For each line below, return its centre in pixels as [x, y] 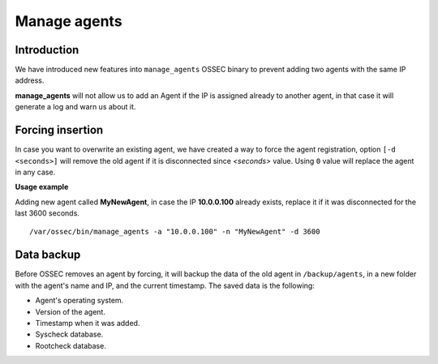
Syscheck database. [69, 334]
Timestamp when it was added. [88, 323]
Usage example [42, 187]
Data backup [48, 255]
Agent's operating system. [79, 301]
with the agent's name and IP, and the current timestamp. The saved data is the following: [165, 285]
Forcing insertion [59, 130]
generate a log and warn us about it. [75, 107]
